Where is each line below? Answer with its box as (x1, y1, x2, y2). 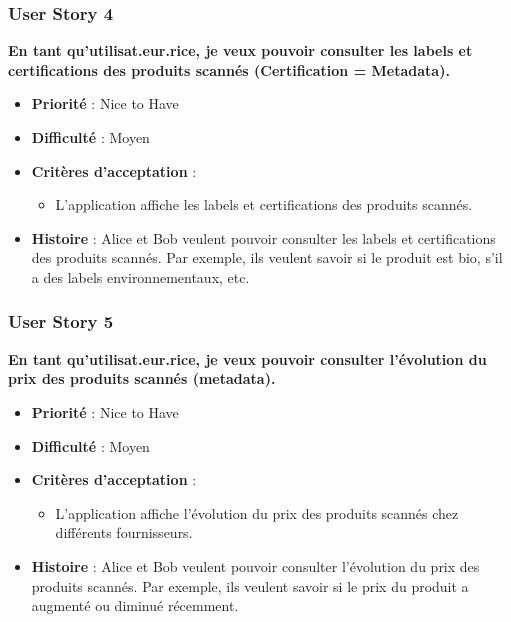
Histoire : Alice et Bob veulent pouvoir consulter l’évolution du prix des (31, 555, 480, 576)
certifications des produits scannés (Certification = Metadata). (8, 59, 450, 80)
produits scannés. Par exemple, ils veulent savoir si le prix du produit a (31, 575, 469, 596)
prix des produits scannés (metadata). (8, 368, 276, 389)
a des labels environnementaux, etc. (31, 266, 250, 287)
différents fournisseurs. (55, 522, 193, 543)
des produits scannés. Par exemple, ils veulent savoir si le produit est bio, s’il (31, 247, 503, 268)
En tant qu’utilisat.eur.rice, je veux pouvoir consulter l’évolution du (8, 348, 487, 369)
